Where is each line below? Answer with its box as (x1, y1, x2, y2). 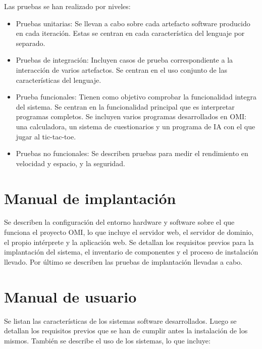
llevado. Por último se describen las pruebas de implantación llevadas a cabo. (4, 256, 243, 267)
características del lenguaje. (16, 74, 101, 85)
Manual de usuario (4, 286, 137, 307)
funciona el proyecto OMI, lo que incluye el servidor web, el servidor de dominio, (4, 227, 254, 237)
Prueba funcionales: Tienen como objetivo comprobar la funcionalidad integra (16, 91, 256, 102)
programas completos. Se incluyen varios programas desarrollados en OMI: (16, 111, 246, 122)
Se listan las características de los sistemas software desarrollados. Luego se (4, 315, 237, 326)
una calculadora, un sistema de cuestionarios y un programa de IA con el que (16, 121, 255, 131)
